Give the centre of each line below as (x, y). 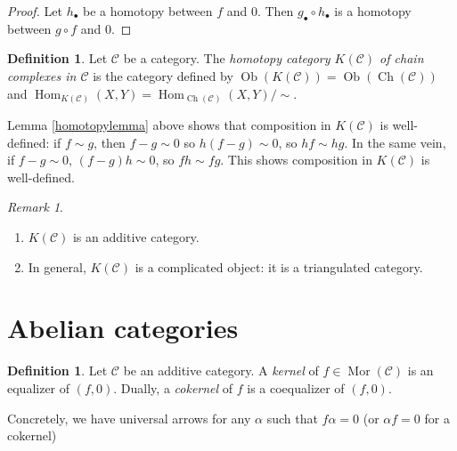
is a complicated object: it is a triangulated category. (279, 266)
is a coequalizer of (296, 387)
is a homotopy (373, 11)
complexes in (42, 75)
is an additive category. (136, 237)
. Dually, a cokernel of (173, 387)
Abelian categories (123, 328)
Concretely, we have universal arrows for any (129, 418)
